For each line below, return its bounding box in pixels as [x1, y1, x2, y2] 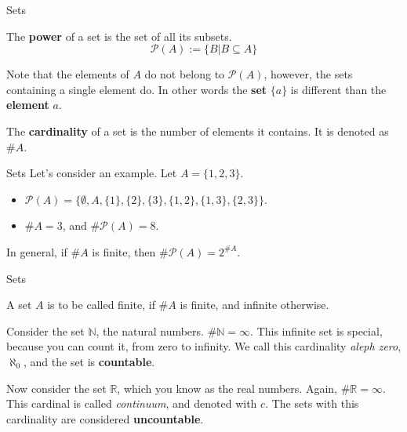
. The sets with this [265, 395, 359, 412]
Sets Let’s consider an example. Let [6, 165, 177, 181]
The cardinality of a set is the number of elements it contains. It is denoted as [6, 122, 389, 139]
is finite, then [92, 243, 156, 260]
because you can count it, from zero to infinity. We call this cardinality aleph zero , [6, 338, 402, 354]
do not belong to [144, 66, 225, 82]
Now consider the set [6, 379, 107, 396]
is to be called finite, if [47, 296, 155, 313]
